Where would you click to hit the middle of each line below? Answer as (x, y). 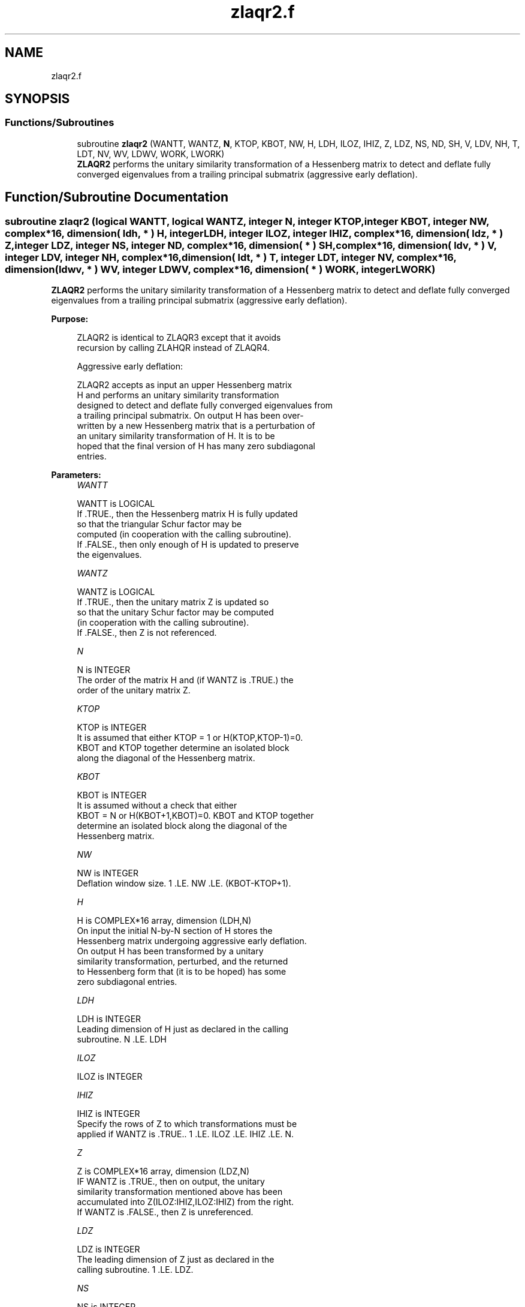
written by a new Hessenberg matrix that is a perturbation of (196, 426)
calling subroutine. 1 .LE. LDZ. (135, 1270)
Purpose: (70, 319)
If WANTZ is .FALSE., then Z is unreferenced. (165, 1212)
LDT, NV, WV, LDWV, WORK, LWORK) (151, 154)
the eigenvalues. (109, 555)
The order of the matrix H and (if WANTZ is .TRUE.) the (185, 680)
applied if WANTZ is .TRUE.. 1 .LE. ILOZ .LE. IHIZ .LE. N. (185, 1134)
